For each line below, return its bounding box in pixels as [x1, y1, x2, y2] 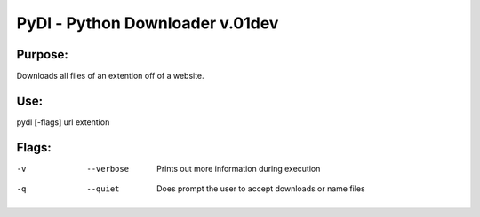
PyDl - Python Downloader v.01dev [16, 13, 279, 33]
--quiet [86, 184, 120, 194]
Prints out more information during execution [156, 163, 321, 174]
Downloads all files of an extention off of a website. [16, 71, 204, 81]
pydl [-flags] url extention [16, 116, 110, 128]
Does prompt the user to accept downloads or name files [156, 183, 365, 194]
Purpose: [16, 47, 68, 62]
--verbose [86, 164, 129, 174]
